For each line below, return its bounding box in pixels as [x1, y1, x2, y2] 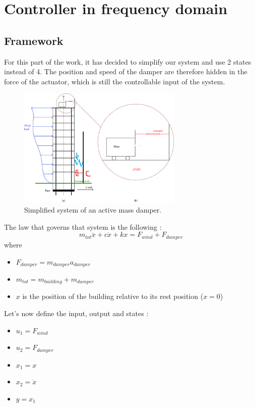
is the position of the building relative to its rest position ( [22, 291, 204, 301]
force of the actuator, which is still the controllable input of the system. [4, 76, 225, 86]
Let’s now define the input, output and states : [4, 308, 149, 319]
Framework [4, 32, 63, 48]
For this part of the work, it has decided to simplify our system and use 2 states [4, 56, 251, 67]
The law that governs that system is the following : [4, 221, 162, 232]
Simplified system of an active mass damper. [24, 205, 162, 215]
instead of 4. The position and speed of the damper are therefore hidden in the [4, 66, 247, 77]
